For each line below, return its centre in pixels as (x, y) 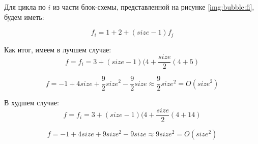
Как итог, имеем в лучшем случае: (58, 49)
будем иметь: (24, 17)
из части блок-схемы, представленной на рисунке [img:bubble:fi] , (153, 7)
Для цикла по (25, 7)
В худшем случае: (32, 103)
